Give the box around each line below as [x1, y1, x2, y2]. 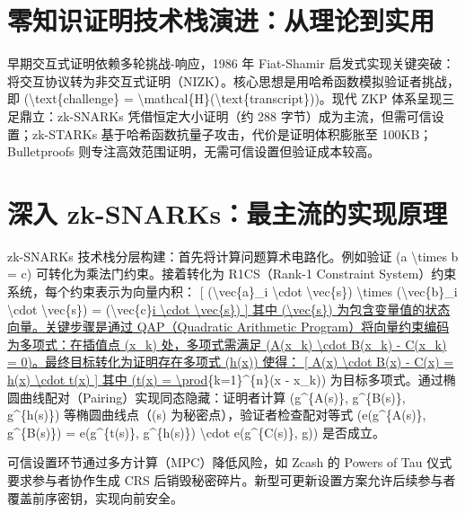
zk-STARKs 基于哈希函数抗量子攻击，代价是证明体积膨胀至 [31, 124, 378, 143]
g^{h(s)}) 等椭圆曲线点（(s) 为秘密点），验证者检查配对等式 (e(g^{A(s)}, [7, 405, 426, 424]
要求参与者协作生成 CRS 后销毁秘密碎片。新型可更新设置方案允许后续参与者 [7, 470, 456, 489]
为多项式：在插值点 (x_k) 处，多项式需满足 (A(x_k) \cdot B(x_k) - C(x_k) [7, 334, 447, 353]
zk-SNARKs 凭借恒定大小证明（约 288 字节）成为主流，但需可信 [57, 106, 432, 125]
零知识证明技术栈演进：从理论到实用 [7, 2, 435, 39]
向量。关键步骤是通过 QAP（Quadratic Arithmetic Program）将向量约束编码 [7, 317, 450, 336]
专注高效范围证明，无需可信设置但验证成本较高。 [91, 142, 381, 161]
